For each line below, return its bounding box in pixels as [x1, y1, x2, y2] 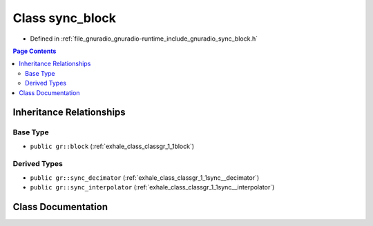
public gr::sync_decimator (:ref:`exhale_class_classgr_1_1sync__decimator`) [30, 173, 260, 182]
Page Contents [12, 47, 57, 55]
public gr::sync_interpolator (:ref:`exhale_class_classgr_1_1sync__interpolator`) [30, 183, 275, 192]
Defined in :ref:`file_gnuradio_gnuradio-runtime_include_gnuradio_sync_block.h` [30, 34, 258, 43]
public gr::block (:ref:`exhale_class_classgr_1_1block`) [30, 142, 195, 150]
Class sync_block [12, 10, 117, 25]
